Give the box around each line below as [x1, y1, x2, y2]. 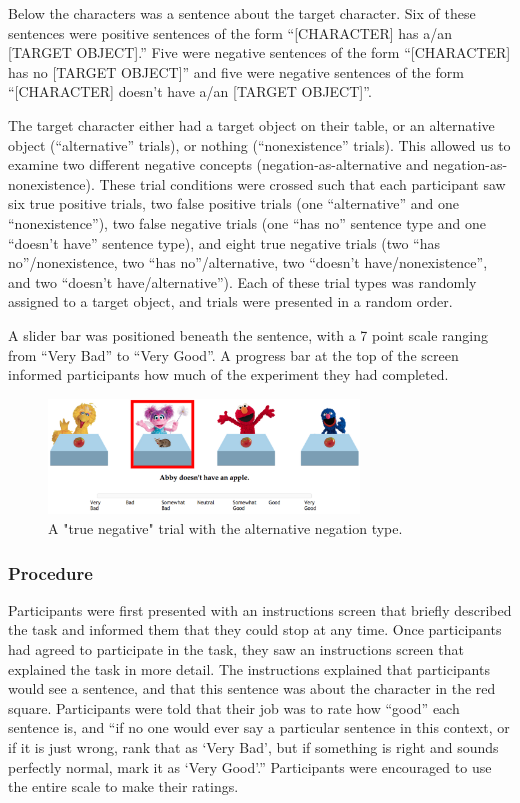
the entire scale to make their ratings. [8, 776, 239, 797]
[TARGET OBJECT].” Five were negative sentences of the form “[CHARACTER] [8, 42, 511, 63]
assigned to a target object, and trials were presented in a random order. [8, 291, 453, 312]
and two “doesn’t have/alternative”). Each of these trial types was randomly [8, 271, 477, 292]
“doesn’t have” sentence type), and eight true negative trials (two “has [8, 232, 441, 253]
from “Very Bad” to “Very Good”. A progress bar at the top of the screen [8, 344, 459, 365]
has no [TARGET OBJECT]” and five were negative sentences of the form [8, 61, 464, 82]
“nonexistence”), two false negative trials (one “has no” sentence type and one [8, 212, 486, 233]
